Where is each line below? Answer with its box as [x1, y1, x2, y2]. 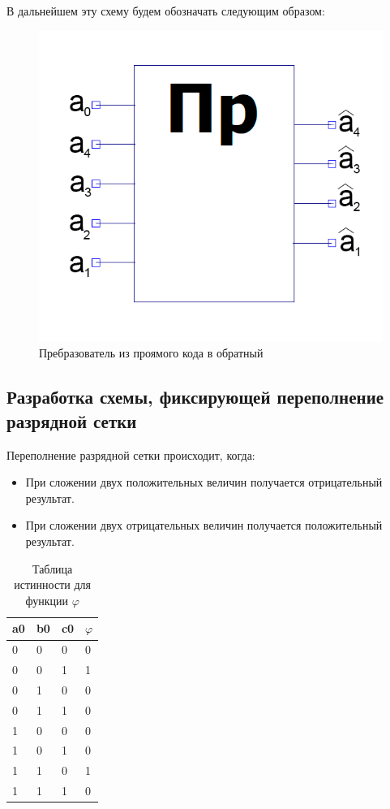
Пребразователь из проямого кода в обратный [39, 344, 264, 361]
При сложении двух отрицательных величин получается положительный [25, 517, 383, 534]
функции [25, 591, 68, 608]
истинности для [14, 576, 91, 593]
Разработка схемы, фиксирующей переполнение [6, 384, 384, 409]
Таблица [32, 560, 73, 577]
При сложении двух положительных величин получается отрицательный [25, 474, 383, 491]
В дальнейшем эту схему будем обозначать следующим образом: [6, 2, 325, 19]
